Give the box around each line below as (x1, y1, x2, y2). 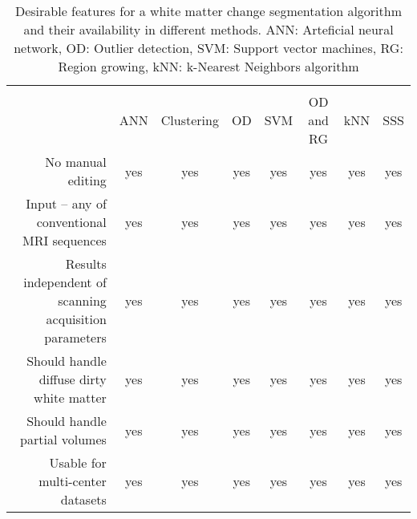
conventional (36, 213, 107, 231)
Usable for (49, 453, 107, 472)
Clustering (160, 111, 219, 129)
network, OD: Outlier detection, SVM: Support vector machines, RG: (14, 39, 403, 57)
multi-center (38, 472, 107, 490)
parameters (44, 328, 107, 347)
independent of (23, 273, 107, 291)
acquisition (46, 310, 107, 328)
